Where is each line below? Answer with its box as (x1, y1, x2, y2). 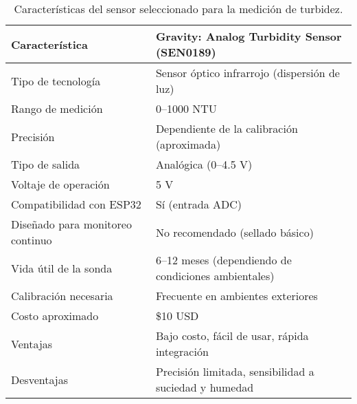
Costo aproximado (11, 308, 99, 323)
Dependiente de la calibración (155, 120, 298, 136)
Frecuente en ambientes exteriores (155, 288, 318, 304)
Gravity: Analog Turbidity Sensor (155, 28, 342, 44)
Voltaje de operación (11, 176, 110, 192)
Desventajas (11, 371, 69, 387)
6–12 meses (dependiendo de (155, 252, 292, 268)
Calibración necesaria (11, 288, 113, 304)
